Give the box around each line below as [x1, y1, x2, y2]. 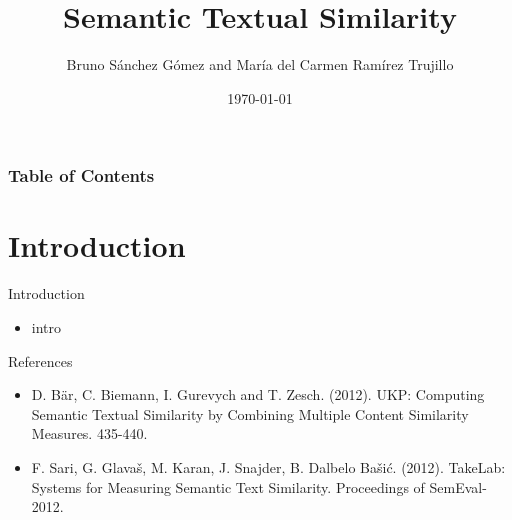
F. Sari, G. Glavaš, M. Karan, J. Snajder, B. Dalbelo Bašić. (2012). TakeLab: [31, 456, 506, 477]
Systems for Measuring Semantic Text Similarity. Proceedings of [31, 476, 425, 497]
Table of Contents [8, 163, 155, 188]
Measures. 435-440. [31, 423, 148, 444]
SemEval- [429, 476, 487, 497]
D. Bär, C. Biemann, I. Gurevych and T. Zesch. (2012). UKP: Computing [31, 384, 485, 405]
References [8, 350, 73, 371]
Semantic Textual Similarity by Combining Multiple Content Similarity [31, 403, 469, 424]
